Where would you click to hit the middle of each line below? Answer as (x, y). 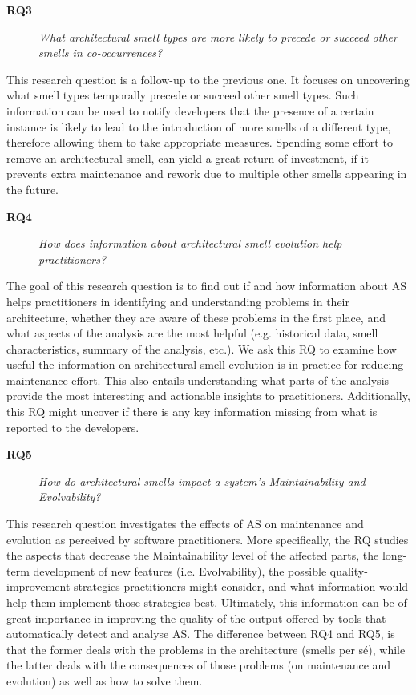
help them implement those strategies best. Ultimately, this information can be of (207, 602)
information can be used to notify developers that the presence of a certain (190, 110)
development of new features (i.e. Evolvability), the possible (180, 570)
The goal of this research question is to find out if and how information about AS (207, 286)
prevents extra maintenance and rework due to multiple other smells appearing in (207, 174)
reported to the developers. (73, 427)
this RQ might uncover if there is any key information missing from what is (192, 412)
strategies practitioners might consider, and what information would (241, 586)
